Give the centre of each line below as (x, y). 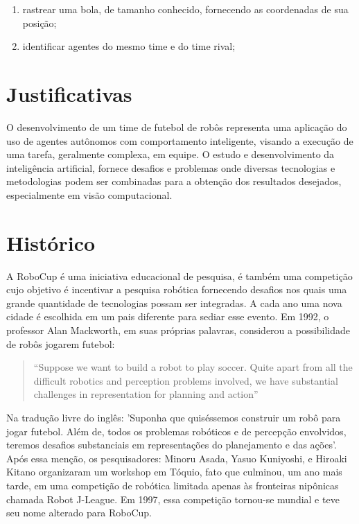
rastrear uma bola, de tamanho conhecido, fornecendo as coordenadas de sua (185, 9)
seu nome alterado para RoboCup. (79, 513)
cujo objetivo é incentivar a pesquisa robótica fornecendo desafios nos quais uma (177, 289)
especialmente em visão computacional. (89, 194)
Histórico (51, 242)
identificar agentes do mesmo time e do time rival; (129, 46)
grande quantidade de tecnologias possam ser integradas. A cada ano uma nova (174, 303)
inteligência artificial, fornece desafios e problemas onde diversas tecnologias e (171, 167)
